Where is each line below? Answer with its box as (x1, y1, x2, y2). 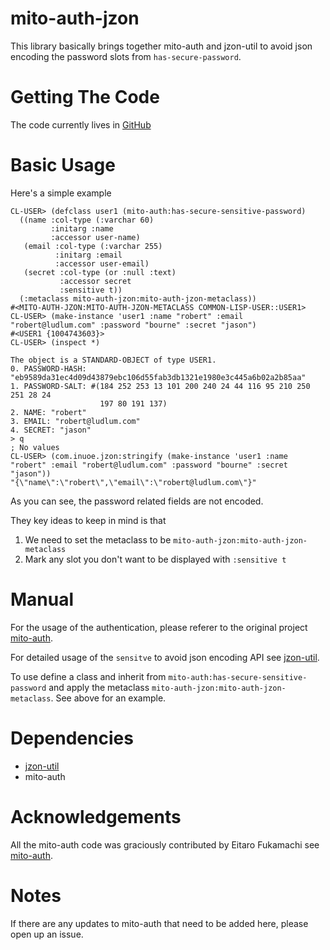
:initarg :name (50, 223, 114, 234)
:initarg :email (54, 250, 123, 260)
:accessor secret (59, 276, 132, 286)
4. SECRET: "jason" (10, 425, 92, 435)
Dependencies (10, 727, 134, 749)
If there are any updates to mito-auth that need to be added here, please (10, 917, 309, 929)
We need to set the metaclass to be (24, 533, 172, 546)
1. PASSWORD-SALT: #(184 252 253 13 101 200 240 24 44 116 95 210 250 (10, 381, 311, 391)
